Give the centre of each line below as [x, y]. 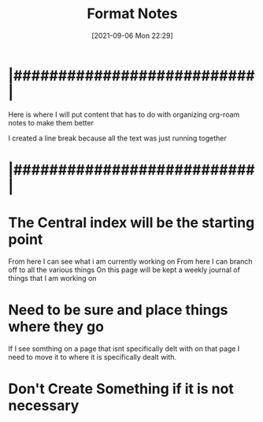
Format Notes [132, 14]
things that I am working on [52, 278]
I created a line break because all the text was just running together [117, 138]
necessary [44, 405]
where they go [56, 327]
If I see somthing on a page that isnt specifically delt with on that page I [124, 349]
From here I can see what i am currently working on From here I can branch [130, 261]
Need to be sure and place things [118, 310]
